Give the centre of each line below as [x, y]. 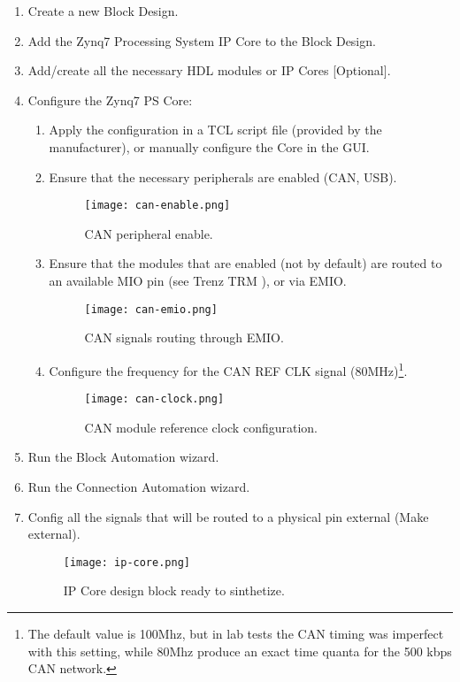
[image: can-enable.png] [157, 206]
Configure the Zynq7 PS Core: [110, 100]
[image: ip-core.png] [126, 562]
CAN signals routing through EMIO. [184, 337]
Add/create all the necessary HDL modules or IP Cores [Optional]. [209, 70]
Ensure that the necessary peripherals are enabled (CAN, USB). [223, 176]
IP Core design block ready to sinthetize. [174, 590]
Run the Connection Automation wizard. [139, 486]
